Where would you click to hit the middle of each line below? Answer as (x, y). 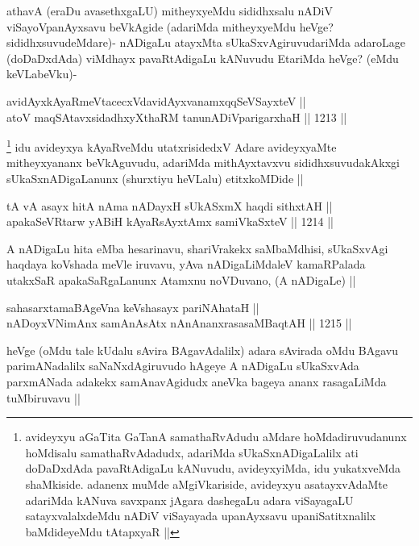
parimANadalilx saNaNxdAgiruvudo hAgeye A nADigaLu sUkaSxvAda (183, 366)
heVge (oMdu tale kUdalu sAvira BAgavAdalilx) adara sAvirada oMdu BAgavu (203, 350)
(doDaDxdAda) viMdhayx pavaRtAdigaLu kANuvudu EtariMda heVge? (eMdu (203, 58)
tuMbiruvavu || (44, 397)
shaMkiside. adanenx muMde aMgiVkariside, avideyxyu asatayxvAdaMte (206, 483)
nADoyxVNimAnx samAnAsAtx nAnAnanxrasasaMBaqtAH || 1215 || (179, 323)
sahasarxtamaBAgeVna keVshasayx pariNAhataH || (133, 307)
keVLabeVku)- (42, 74)
